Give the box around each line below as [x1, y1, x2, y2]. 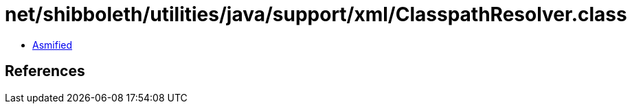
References [5, 62, 85, 80]
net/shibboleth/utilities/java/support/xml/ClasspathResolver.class [5, 3, 627, 26]
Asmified [32, 38, 73, 51]
